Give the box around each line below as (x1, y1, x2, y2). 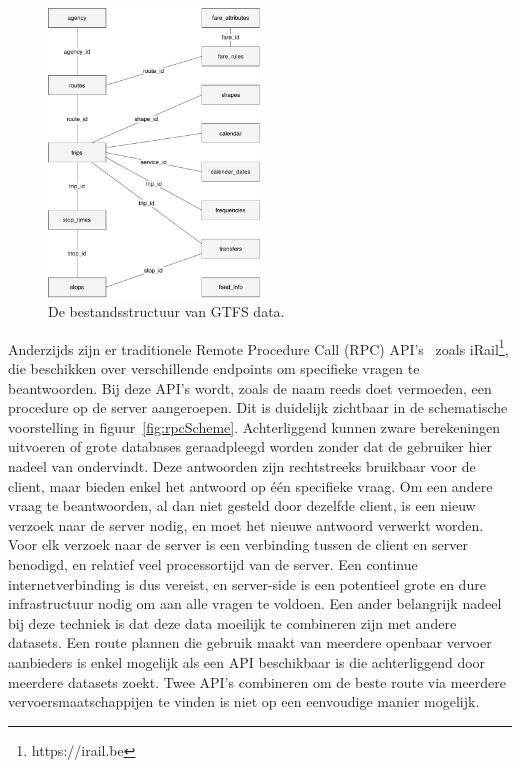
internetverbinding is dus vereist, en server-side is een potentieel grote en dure (8, 573, 486, 594)
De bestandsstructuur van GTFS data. (48, 301, 285, 322)
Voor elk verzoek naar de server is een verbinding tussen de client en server (8, 534, 468, 555)
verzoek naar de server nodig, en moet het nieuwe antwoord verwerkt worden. (8, 514, 484, 535)
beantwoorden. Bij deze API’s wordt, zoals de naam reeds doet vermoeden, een (8, 377, 492, 398)
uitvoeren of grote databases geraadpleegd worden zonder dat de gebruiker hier (8, 436, 492, 457)
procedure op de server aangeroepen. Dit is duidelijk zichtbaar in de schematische (8, 397, 508, 418)
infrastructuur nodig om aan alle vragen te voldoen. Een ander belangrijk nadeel (8, 593, 502, 614)
